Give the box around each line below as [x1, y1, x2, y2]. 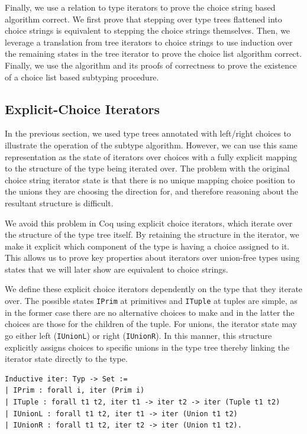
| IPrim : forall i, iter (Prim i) [5, 386, 145, 395]
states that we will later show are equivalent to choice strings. [5, 263, 228, 275]
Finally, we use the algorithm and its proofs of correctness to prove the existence [5, 59, 297, 71]
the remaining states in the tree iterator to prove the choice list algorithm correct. [5, 47, 302, 60]
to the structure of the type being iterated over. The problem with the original [5, 162, 290, 174]
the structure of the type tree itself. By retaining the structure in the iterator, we [5, 228, 299, 241]
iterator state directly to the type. [5, 352, 128, 365]
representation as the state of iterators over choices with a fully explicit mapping [5, 150, 298, 163]
